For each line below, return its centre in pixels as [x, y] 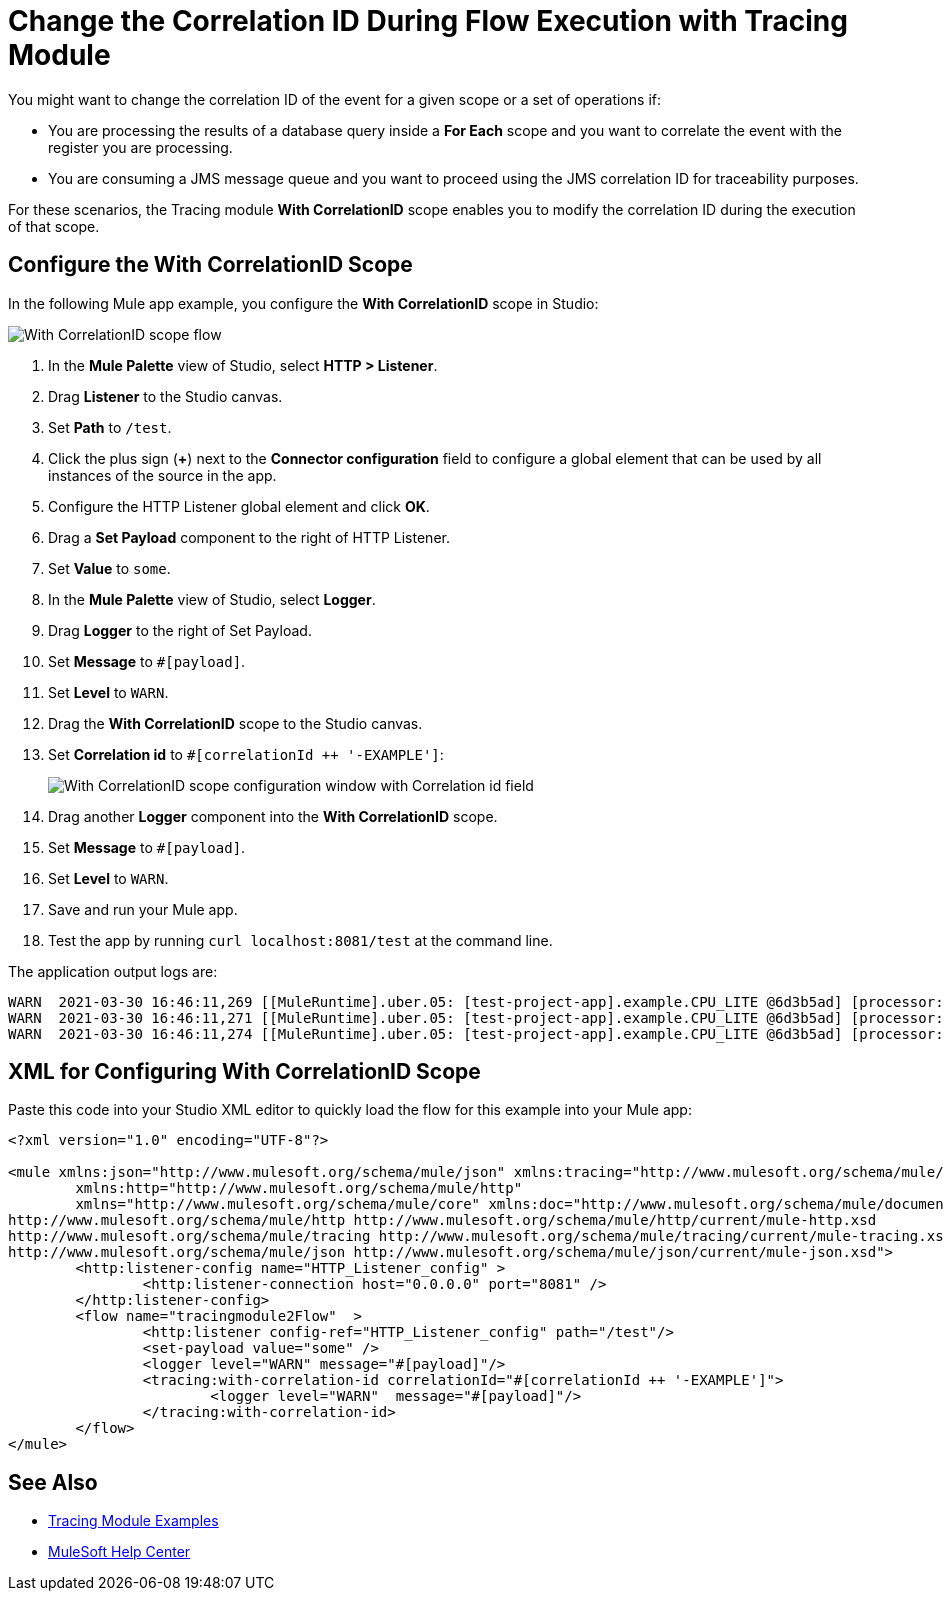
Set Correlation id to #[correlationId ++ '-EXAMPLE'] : [246, 754]
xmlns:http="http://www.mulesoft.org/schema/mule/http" [299, 1188]
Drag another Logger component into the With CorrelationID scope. [273, 816]
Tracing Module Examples [133, 1521]
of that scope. [54, 226]
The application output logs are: [113, 971]
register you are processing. [140, 147]
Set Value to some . [109, 568]
